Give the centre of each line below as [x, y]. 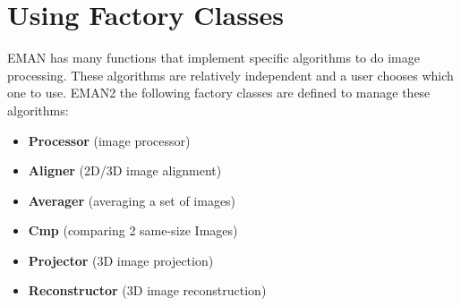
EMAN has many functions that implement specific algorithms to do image [213, 58]
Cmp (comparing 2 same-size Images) [133, 230]
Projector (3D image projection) [121, 260]
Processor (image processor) [109, 140]
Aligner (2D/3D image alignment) [125, 170]
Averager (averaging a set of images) [132, 200]
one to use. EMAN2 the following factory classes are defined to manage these [219, 93]
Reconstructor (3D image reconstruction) [147, 290]
